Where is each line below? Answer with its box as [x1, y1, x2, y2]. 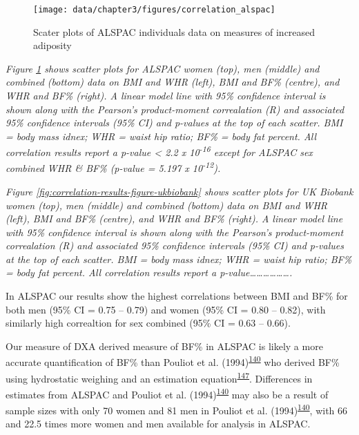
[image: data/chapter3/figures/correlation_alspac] [33, 5, 275, 14]
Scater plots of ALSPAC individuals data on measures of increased [33, 24, 316, 39]
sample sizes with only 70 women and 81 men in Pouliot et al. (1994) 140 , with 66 [6, 401, 348, 417]
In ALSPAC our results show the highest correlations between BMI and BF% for [6, 289, 348, 303]
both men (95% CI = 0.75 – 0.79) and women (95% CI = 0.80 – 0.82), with [6, 302, 326, 316]
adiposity [33, 38, 72, 52]
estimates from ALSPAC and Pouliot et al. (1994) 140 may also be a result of [6, 385, 329, 401]
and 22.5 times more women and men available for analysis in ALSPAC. [6, 416, 311, 431]
